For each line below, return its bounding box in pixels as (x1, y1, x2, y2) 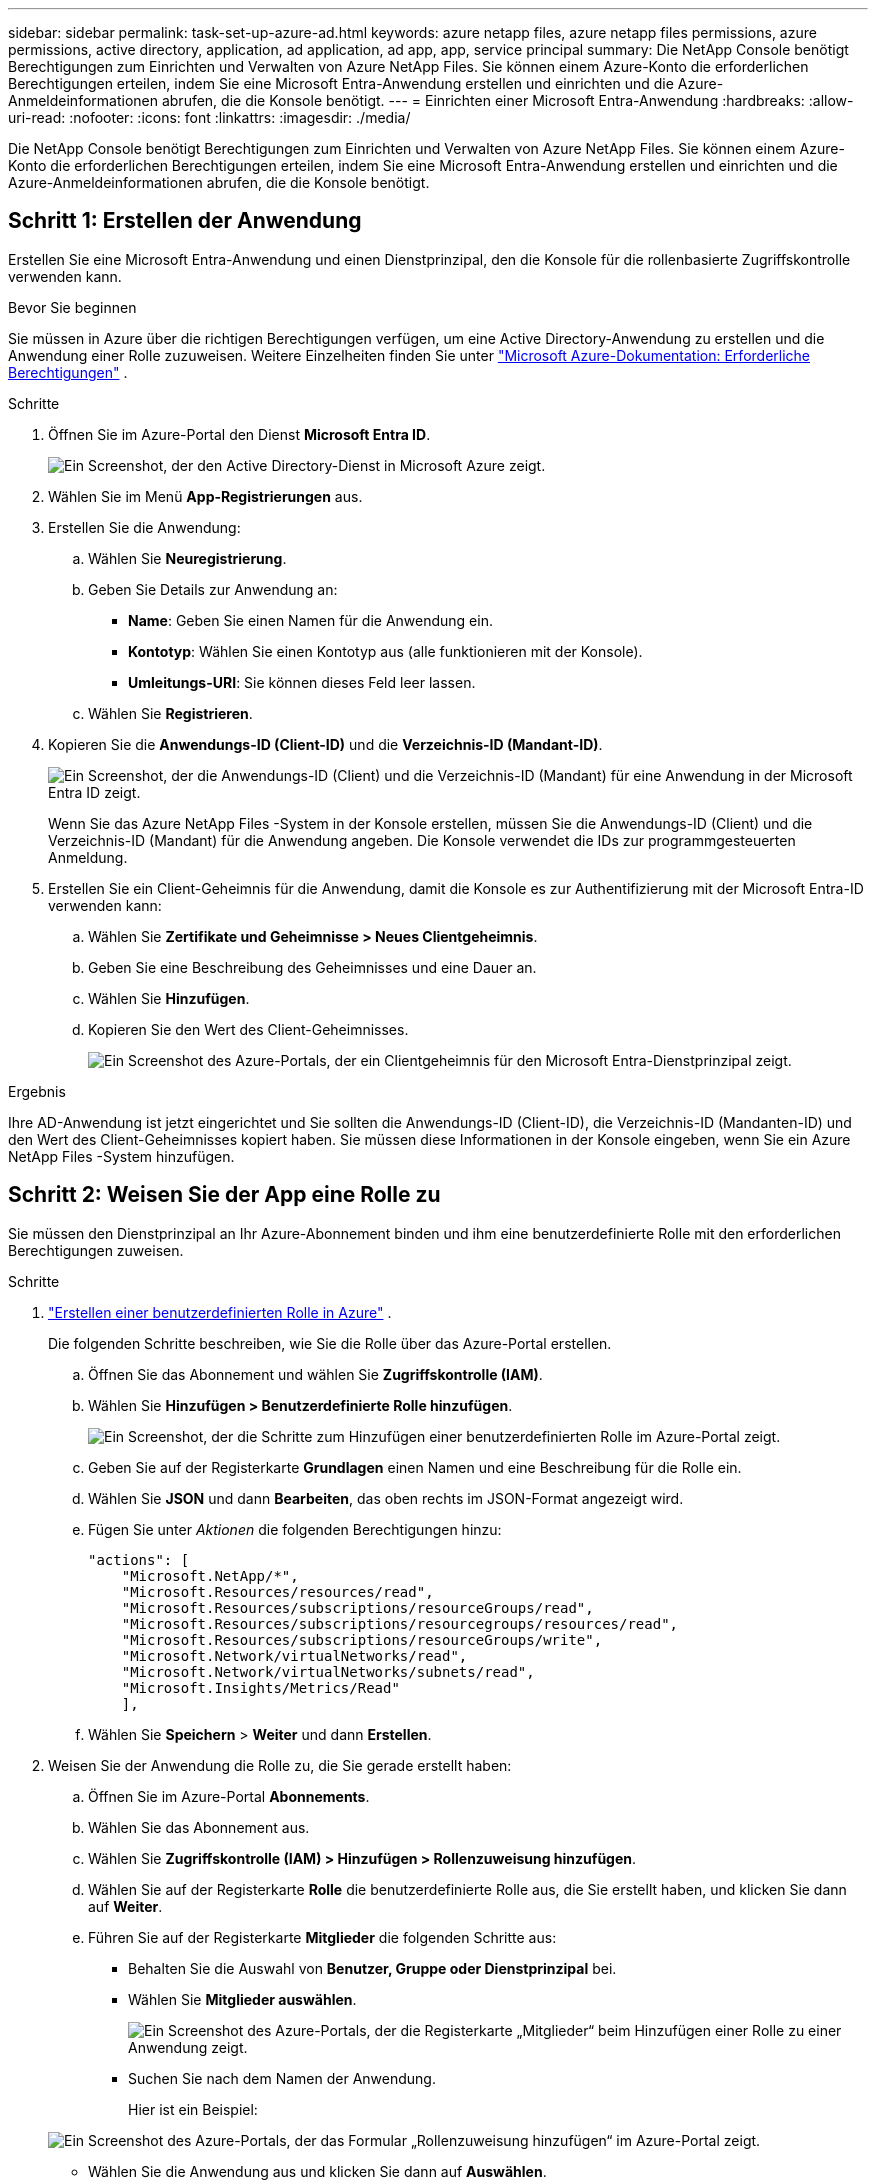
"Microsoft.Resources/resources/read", (121, 1583, 434, 1600)
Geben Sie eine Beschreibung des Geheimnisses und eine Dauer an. (88, 958, 537, 976)
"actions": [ (88, 1551, 190, 1568)
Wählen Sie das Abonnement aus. (88, 1818, 310, 1836)
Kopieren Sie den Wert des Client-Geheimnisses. (88, 1020, 409, 1038)
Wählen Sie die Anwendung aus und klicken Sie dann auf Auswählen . (88, 2162, 547, 2180)
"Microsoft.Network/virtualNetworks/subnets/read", (121, 1663, 535, 1680)
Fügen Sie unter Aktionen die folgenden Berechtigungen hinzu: (88, 1520, 502, 1538)
